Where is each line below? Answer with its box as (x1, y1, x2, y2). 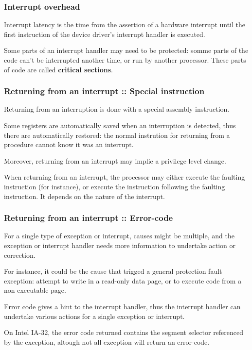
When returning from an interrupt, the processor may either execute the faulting (4, 172, 245, 182)
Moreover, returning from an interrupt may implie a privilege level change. (4, 155, 226, 166)
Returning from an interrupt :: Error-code (4, 212, 173, 224)
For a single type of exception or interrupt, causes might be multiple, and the (4, 231, 234, 241)
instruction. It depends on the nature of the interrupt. (4, 191, 165, 201)
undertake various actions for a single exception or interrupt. (4, 311, 185, 321)
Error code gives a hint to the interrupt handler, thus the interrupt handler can (4, 301, 241, 311)
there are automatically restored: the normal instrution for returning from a (4, 130, 230, 140)
